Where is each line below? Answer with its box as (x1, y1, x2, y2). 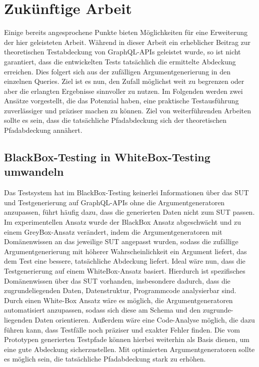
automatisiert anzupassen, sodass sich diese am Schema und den (4, 305, 201, 315)
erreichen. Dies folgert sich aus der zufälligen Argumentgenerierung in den (4, 66, 230, 76)
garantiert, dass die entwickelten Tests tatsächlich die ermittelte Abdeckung (4, 56, 236, 66)
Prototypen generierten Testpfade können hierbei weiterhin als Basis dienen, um (4, 334, 249, 345)
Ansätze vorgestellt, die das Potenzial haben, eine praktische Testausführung (4, 95, 239, 106)
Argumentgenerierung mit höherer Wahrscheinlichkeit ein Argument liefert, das (4, 246, 247, 256)
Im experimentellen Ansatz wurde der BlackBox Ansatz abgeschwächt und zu (4, 217, 241, 227)
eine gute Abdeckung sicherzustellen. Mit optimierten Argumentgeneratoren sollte (4, 344, 255, 354)
